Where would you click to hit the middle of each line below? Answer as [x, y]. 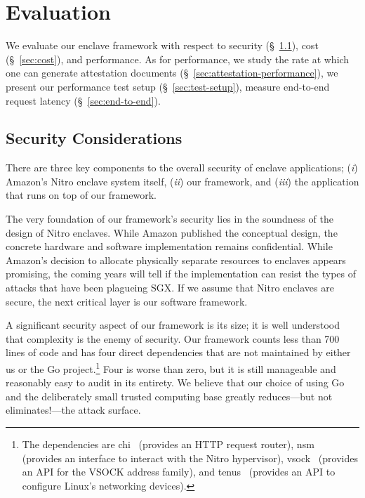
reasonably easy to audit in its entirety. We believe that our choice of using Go [175, 382]
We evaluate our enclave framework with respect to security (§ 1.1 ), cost [162, 45]
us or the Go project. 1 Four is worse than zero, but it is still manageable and [171, 368]
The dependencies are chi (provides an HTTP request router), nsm [168, 444]
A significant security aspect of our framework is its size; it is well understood [173, 325]
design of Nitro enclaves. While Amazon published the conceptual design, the [172, 232]
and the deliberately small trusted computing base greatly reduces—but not [169, 396]
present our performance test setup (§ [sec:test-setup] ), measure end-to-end [168, 86]
